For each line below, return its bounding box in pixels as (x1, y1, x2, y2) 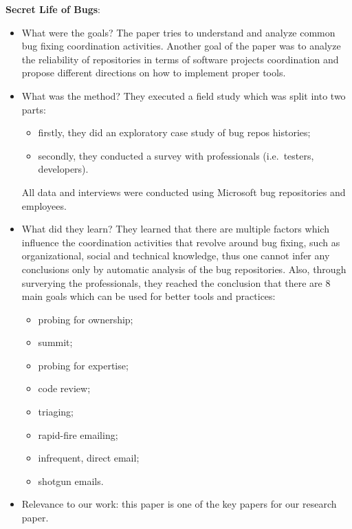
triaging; (38, 404, 74, 419)
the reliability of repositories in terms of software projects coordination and (21, 52, 339, 66)
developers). (38, 162, 89, 176)
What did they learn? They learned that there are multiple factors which (21, 222, 329, 236)
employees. (21, 198, 67, 213)
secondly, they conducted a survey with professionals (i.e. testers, (38, 148, 314, 162)
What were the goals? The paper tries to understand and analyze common (21, 25, 335, 39)
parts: (21, 102, 46, 116)
